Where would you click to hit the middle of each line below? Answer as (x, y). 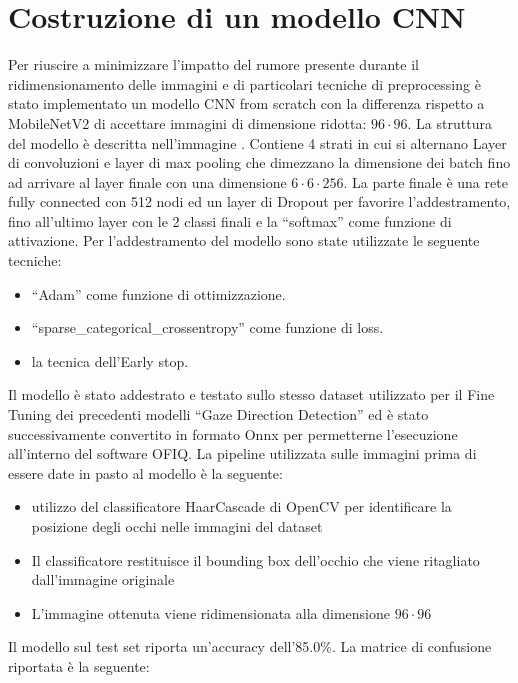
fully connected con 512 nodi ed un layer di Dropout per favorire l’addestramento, (259, 201)
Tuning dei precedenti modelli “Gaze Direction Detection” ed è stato (218, 414)
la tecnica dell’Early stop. (110, 360)
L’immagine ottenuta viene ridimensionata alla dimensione (210, 612)
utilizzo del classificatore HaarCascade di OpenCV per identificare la (241, 506)
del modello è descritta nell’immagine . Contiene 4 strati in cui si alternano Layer (257, 142)
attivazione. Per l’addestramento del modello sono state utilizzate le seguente (244, 240)
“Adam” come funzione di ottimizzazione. (158, 293)
